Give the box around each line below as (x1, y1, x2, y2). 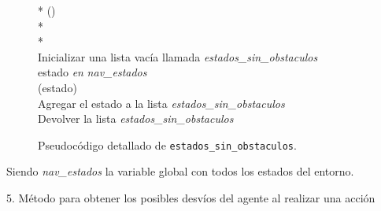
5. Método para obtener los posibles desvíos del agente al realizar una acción (6, 190, 375, 205)
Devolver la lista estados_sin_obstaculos (38, 110, 234, 127)
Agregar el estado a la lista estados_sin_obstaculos (38, 94, 285, 111)
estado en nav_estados (38, 64, 147, 80)
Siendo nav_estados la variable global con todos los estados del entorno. (6, 163, 354, 180)
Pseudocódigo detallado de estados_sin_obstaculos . (38, 136, 297, 153)
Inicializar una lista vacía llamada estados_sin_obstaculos (38, 48, 318, 65)
